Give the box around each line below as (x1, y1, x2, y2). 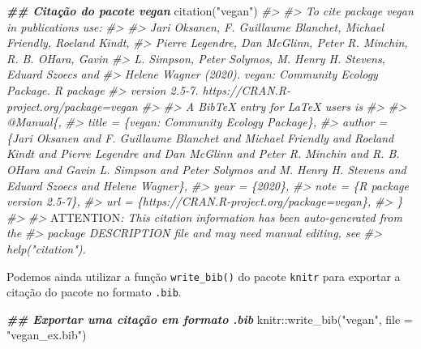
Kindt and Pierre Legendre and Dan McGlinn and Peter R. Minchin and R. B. (6, 145, 400, 162)
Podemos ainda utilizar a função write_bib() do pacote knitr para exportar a (6, 267, 401, 284)
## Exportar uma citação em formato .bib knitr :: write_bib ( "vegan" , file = (6, 310, 413, 327)
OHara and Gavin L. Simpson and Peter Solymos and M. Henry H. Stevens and (6, 160, 406, 177)
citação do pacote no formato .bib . (6, 283, 182, 300)
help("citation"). (6, 240, 86, 257)
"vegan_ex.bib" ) (6, 326, 87, 343)
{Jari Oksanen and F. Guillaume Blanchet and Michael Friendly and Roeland (6, 129, 394, 146)
